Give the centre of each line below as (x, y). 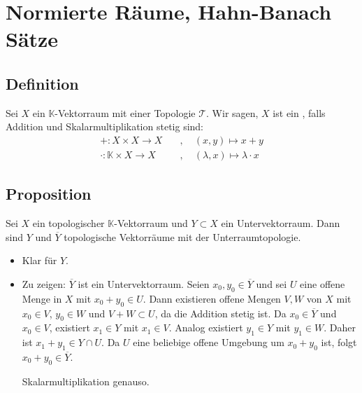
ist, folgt (339, 342)
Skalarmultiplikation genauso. (86, 381)
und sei (271, 284)
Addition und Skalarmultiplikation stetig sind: (104, 126)
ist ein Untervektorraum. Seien (144, 284)
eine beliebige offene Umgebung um (209, 342)
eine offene (323, 284)
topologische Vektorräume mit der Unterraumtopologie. (182, 236)
